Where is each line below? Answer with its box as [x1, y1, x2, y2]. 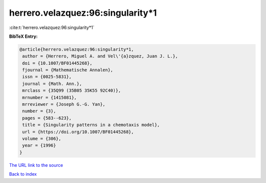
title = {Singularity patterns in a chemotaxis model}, [22, 122, 160, 128]
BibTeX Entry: [9, 33, 38, 39]
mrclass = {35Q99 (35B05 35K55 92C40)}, [22, 88, 121, 93]
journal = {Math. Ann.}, [22, 81, 82, 86]
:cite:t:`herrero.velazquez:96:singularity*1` [9, 25, 95, 30]
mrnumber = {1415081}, [22, 95, 77, 100]
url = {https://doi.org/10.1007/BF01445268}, [22, 129, 134, 134]
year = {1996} [22, 143, 56, 148]
